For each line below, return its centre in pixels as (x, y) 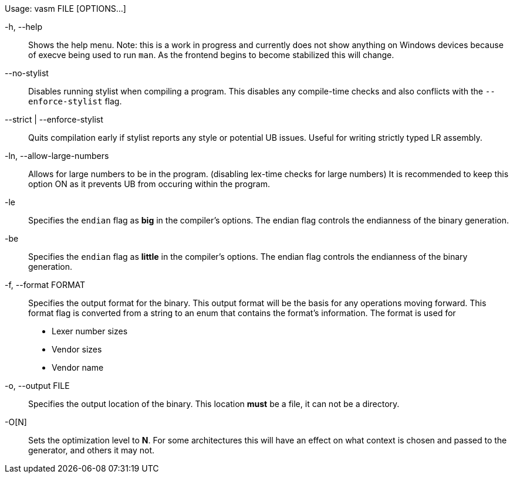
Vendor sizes (77, 349)
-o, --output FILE (37, 386)
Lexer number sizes (90, 331)
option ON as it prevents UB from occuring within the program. (149, 184)
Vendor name (78, 367)
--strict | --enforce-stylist (54, 119)
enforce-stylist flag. (75, 101)
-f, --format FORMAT (45, 285)
